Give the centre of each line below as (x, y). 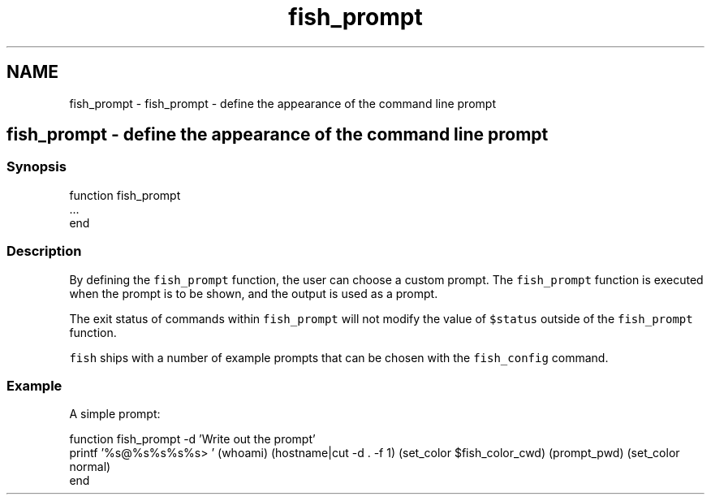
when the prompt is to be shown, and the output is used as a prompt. (254, 293)
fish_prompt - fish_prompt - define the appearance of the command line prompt (282, 103)
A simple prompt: (115, 414)
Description (44, 251)
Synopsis (37, 167)
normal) (90, 467)
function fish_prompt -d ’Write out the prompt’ (192, 439)
